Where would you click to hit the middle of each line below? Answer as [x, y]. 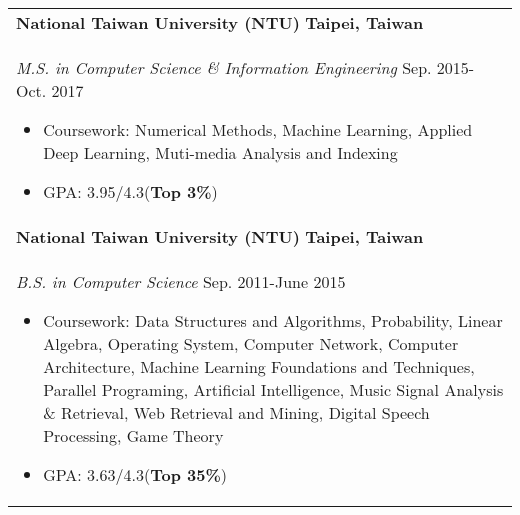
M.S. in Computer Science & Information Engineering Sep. [224, 67]
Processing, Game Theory [133, 435]
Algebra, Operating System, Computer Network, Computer [251, 343]
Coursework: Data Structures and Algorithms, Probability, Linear [273, 320]
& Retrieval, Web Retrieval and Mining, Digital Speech [236, 412]
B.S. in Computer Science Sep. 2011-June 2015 [181, 281]
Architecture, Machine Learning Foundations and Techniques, [259, 366]
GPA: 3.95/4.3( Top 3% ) [130, 191]
